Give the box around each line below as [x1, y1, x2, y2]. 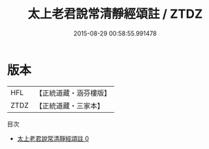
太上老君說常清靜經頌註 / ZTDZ [27, 6, 204, 22]
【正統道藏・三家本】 [35, 100, 105, 110]
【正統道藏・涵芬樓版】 [35, 88, 112, 98]
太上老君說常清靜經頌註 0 [16, 134, 89, 142]
